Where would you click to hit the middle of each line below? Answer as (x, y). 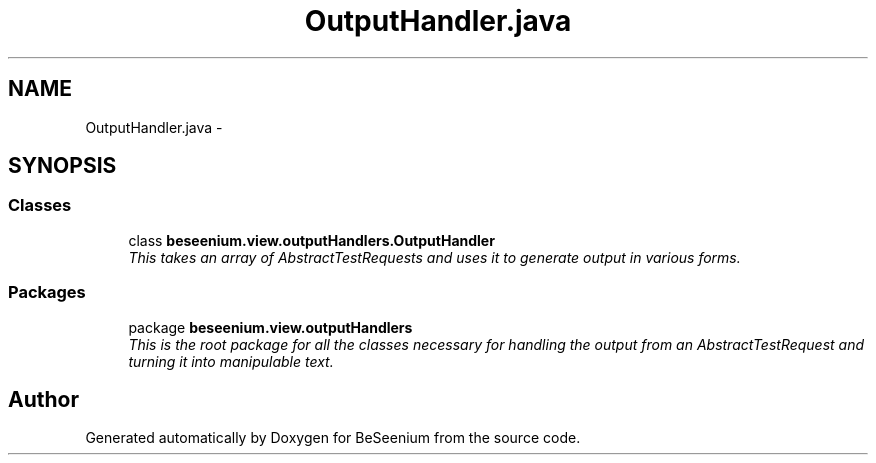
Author (43, 399)
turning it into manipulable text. (231, 361)
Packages (47, 292)
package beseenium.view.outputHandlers (270, 327)
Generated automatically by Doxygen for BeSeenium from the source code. (333, 438)
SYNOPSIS (62, 166)
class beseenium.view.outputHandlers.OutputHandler (311, 240)
